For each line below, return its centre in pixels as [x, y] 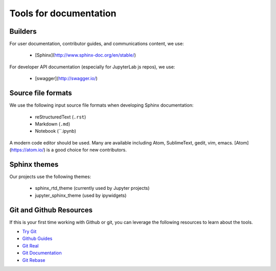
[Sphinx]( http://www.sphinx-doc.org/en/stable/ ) [86, 55]
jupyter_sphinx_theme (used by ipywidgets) [81, 195]
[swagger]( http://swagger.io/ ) [66, 79]
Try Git [29, 232]
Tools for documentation [63, 13]
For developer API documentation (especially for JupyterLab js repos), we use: [92, 67]
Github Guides [37, 239]
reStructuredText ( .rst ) [61, 117]
